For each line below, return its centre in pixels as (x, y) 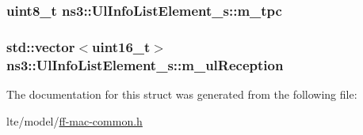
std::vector (41, 46)
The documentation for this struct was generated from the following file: (182, 94)
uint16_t (121, 46)
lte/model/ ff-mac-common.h (75, 120)
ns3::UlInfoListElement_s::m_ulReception (145, 64)
